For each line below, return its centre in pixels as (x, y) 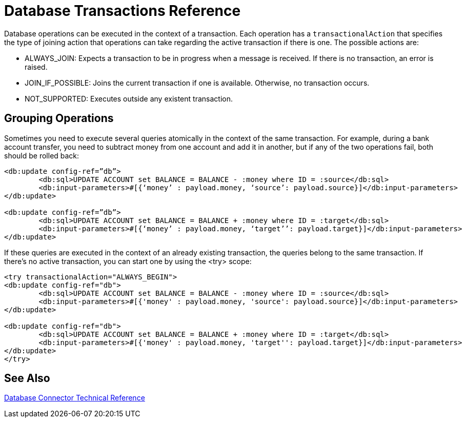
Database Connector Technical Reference (75, 398)
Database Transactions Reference (123, 11)
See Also (27, 378)
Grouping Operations (59, 118)
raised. (36, 67)
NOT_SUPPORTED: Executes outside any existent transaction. (129, 98)
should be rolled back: (42, 155)
